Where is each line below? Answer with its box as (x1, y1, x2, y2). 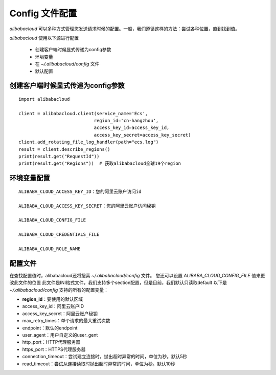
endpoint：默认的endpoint (22, 325, 78, 331)
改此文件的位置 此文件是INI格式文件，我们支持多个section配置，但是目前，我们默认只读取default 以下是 (9, 279, 227, 286)
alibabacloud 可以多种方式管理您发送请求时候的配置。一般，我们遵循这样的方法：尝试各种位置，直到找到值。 (9, 26, 240, 32)
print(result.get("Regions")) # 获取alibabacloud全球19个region (18, 161, 181, 166)
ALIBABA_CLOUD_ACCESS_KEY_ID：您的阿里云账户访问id (18, 188, 142, 194)
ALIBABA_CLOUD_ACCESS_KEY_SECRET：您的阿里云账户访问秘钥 (18, 203, 156, 209)
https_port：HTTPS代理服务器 (22, 346, 86, 352)
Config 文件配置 (9, 8, 77, 19)
